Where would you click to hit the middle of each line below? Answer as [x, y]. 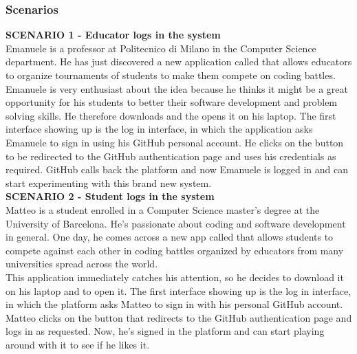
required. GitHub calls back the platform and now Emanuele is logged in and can [177, 169]
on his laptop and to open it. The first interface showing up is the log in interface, [178, 290]
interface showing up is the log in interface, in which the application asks [159, 129]
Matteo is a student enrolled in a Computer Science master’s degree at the [163, 209]
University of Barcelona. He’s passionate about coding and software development [176, 223]
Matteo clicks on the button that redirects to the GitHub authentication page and [179, 317]
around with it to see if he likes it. [78, 344]
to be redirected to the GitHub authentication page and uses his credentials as [171, 156]
